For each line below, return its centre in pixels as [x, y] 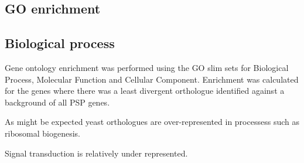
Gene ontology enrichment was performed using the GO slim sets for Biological [147, 67]
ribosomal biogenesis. [42, 133]
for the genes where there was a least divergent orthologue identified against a [145, 91]
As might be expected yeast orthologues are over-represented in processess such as [152, 122]
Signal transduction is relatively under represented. [96, 153]
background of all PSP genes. [57, 102]
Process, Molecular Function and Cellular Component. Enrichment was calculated [152, 79]
